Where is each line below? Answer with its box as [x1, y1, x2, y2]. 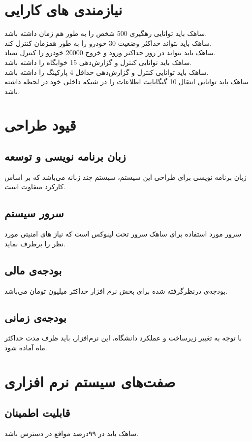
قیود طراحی [4, 115, 76, 135]
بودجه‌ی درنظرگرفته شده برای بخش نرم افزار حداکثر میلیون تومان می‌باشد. [4, 285, 228, 296]
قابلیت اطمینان [4, 405, 70, 420]
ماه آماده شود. [4, 342, 47, 353]
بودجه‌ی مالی [4, 262, 62, 277]
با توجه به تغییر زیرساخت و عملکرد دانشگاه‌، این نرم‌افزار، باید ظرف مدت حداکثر [4, 333, 242, 343]
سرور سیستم [4, 205, 64, 221]
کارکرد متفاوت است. [4, 181, 65, 192]
